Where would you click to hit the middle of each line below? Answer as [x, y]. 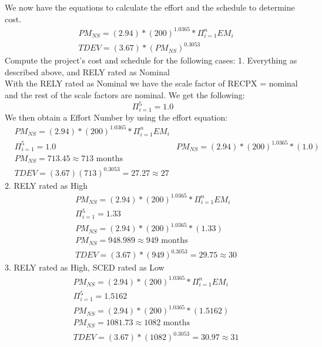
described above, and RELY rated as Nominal [87, 71]
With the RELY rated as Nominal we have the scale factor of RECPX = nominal [151, 83]
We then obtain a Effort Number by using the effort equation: [116, 117]
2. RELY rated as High [46, 185]
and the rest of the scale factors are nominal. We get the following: [125, 95]
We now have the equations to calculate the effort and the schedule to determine [150, 7]
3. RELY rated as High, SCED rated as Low [85, 267]
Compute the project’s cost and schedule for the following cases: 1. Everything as [151, 60]
